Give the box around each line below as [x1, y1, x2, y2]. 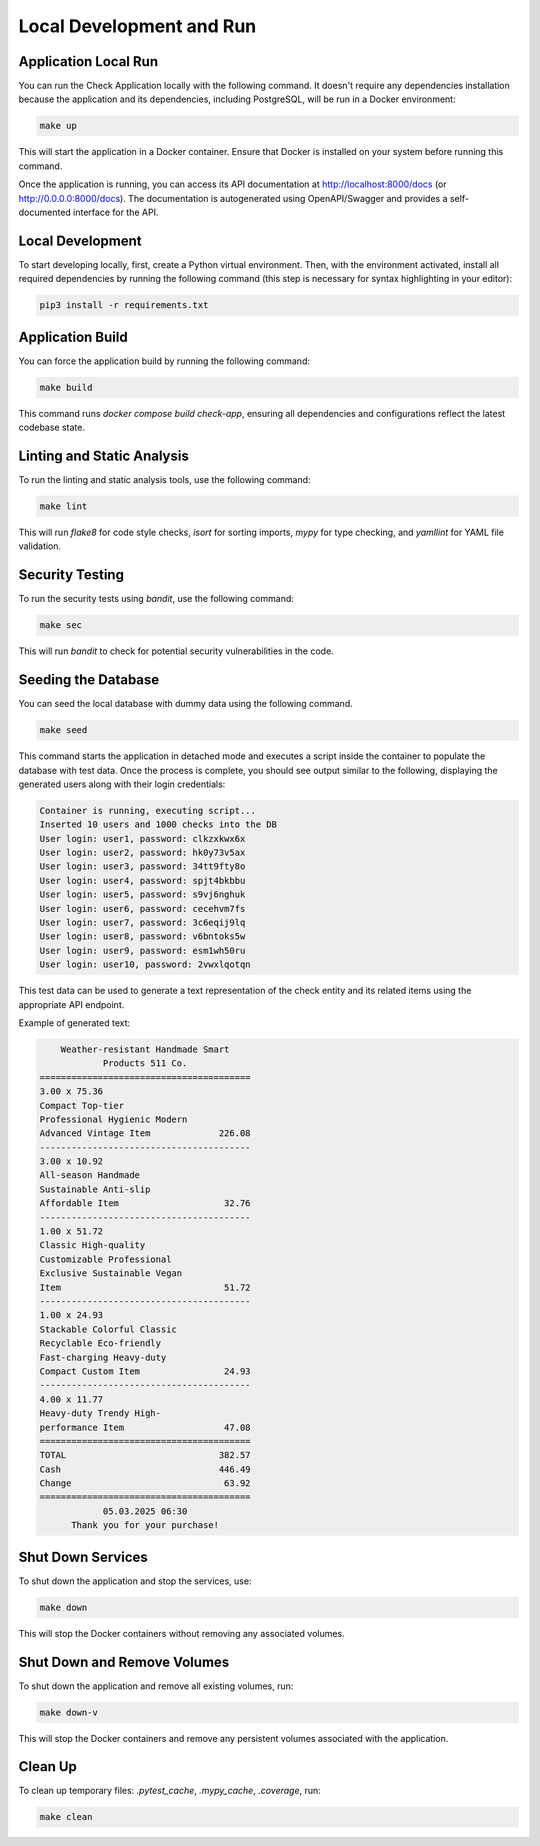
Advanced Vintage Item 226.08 [39, 1128, 251, 1139]
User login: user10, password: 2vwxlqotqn [39, 959, 251, 970]
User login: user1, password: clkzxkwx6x [39, 833, 246, 844]
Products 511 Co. [102, 1058, 188, 1069]
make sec [39, 620, 83, 631]
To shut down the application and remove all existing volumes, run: [18, 1680, 294, 1692]
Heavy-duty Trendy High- [39, 1408, 162, 1419]
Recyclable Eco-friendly [39, 1338, 162, 1349]
